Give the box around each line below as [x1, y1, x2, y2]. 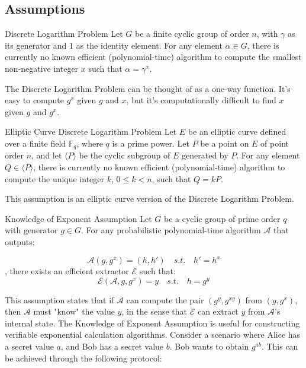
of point [260, 137, 289, 149]
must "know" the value [33, 305, 115, 318]
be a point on [200, 137, 249, 149]
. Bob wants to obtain [169, 340, 249, 353]
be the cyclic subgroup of [79, 149, 170, 161]
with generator [5, 224, 58, 236]
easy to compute [5, 94, 65, 106]
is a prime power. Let [112, 137, 190, 149]
